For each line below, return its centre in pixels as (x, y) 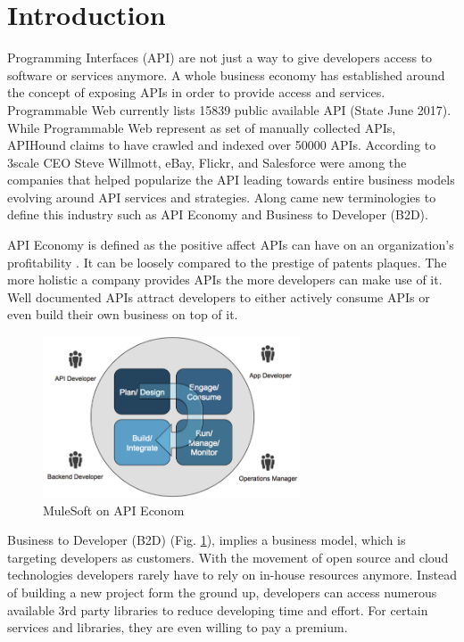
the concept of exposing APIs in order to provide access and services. (196, 92)
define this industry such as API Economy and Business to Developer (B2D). (218, 214)
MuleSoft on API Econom (114, 510)
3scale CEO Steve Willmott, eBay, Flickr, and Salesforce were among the (207, 162)
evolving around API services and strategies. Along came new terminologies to (222, 197)
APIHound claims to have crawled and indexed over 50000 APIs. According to (222, 145)
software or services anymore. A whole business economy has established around (226, 74)
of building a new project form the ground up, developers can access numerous (222, 593)
